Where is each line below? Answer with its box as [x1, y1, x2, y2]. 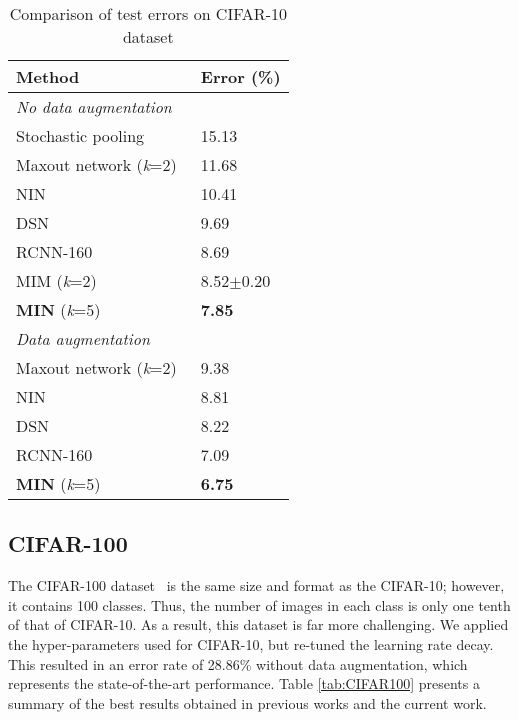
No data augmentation [16, 95, 172, 118]
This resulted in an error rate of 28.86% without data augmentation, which [8, 653, 468, 674]
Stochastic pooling [16, 124, 145, 147]
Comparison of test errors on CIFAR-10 [9, 2, 287, 25]
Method [16, 65, 80, 88]
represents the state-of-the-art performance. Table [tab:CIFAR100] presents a [8, 673, 480, 694]
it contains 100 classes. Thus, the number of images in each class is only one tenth [8, 594, 511, 615]
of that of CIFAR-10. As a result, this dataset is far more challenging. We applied [8, 614, 509, 635]
